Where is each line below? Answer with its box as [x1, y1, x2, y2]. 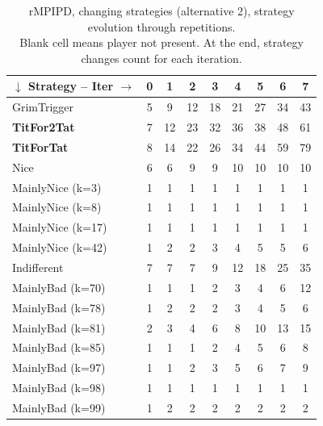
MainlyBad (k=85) [12, 339, 106, 356]
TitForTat [12, 138, 69, 155]
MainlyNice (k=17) [12, 219, 107, 236]
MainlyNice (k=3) [12, 178, 102, 195]
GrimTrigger [12, 98, 74, 115]
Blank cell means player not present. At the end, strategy [19, 34, 304, 51]
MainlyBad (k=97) [12, 359, 106, 376]
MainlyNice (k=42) [12, 239, 107, 256]
